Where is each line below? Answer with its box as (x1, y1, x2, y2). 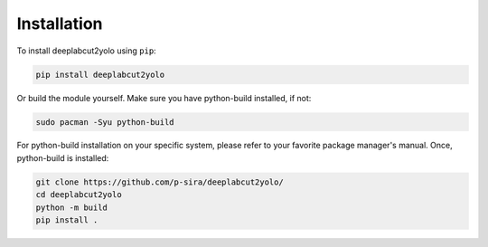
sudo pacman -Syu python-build (35, 117, 175, 127)
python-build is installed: (16, 152, 109, 163)
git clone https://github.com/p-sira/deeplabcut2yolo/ (35, 176, 284, 187)
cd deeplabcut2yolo (35, 190, 122, 200)
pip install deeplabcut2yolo (35, 69, 165, 80)
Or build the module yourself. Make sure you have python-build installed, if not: (16, 92, 312, 103)
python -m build (35, 202, 108, 213)
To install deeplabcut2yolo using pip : (16, 45, 157, 56)
